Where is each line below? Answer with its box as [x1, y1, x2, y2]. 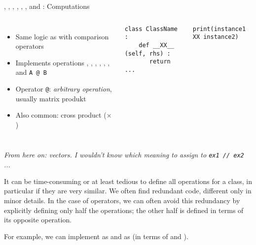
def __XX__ [139, 41, 174, 49]
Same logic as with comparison [15, 31, 109, 41]
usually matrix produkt [15, 93, 86, 103]
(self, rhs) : [124, 50, 171, 57]
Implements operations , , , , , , [15, 57, 110, 67]
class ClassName [124, 25, 178, 32]
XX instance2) [192, 33, 239, 41]
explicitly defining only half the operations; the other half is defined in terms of [4, 205, 244, 215]
